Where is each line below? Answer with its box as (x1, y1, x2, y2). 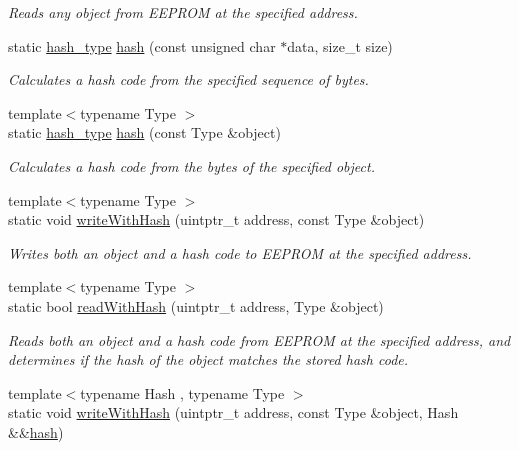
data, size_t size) (287, 35, 393, 56)
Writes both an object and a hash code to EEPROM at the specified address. (8, 242, 472, 263)
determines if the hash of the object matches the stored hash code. (8, 349, 409, 370)
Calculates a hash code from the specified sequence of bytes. (8, 69, 369, 90)
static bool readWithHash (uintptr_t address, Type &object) (8, 295, 384, 316)
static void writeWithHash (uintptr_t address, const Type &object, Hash (8, 402, 459, 423)
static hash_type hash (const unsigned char (8, 35, 276, 56)
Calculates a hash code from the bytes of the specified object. (8, 155, 375, 176)
